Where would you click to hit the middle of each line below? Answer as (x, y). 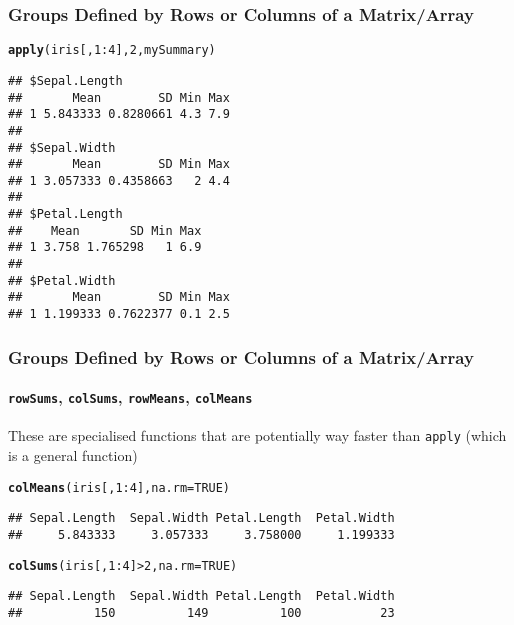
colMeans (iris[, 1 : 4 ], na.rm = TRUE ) (119, 487)
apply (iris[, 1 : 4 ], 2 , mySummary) (112, 50)
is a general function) (73, 455)
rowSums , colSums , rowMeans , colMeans (130, 397)
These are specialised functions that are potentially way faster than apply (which (257, 435)
